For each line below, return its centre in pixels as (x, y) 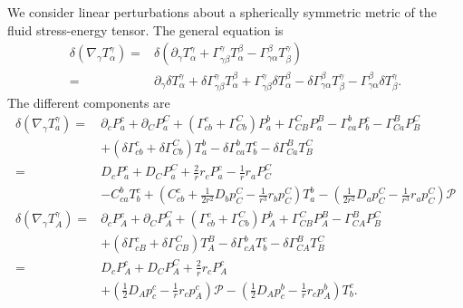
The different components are (89, 103)
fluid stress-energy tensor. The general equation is (145, 29)
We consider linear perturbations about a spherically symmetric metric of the (222, 12)
